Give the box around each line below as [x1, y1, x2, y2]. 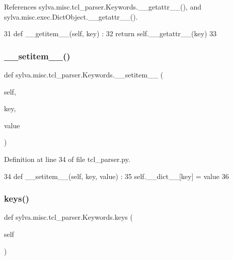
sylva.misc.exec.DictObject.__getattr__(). [4, 11, 138, 22]
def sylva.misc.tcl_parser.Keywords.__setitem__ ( [4, 69, 164, 79]
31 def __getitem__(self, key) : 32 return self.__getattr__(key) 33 [4, 28, 217, 39]
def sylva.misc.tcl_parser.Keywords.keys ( [4, 212, 133, 222]
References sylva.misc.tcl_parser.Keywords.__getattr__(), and [4, 2, 201, 12]
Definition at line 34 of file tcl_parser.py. [4, 153, 130, 164]
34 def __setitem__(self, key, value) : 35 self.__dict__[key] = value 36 [4, 170, 229, 181]
